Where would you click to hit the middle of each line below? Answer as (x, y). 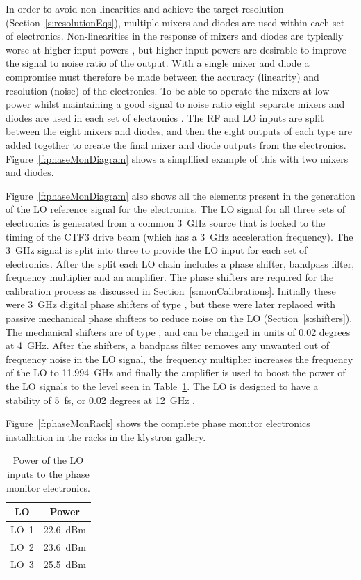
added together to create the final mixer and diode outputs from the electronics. (176, 144)
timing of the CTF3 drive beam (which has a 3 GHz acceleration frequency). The (179, 236)
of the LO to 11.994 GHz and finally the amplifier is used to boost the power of (176, 372)
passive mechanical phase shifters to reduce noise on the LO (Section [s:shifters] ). (179, 318)
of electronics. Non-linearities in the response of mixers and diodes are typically (175, 36)
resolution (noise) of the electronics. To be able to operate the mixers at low (168, 90)
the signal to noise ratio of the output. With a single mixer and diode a (158, 63)
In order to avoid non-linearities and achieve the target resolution (145, 8)
